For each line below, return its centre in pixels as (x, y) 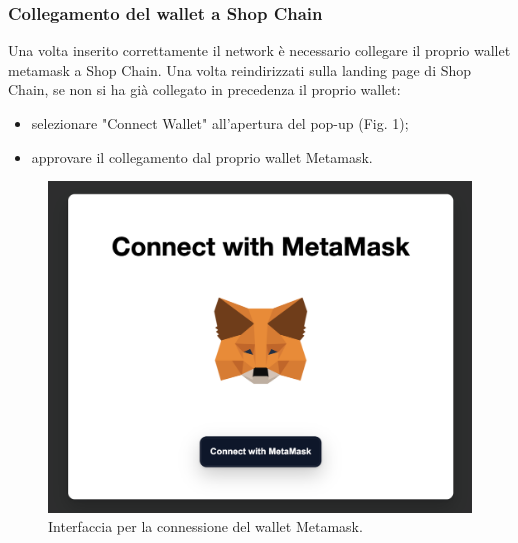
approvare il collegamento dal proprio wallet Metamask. (202, 156)
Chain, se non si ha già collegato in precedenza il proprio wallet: (204, 89)
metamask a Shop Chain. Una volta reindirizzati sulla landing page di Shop (240, 69)
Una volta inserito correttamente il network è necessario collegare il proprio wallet (259, 50)
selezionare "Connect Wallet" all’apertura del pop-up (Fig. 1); (220, 123)
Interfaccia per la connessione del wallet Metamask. (205, 526)
